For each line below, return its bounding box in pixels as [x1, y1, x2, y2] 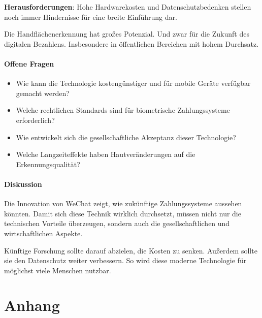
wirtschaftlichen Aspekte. [4, 228, 83, 238]
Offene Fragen [4, 58, 54, 69]
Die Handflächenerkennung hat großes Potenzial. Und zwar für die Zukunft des [4, 28, 249, 39]
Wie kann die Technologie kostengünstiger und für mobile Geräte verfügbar [16, 78, 251, 88]
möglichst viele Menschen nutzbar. [4, 265, 111, 275]
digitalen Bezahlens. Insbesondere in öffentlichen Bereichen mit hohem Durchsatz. [4, 38, 259, 49]
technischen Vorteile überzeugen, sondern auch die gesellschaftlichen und [4, 218, 230, 229]
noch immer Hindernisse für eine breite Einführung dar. [4, 11, 177, 22]
